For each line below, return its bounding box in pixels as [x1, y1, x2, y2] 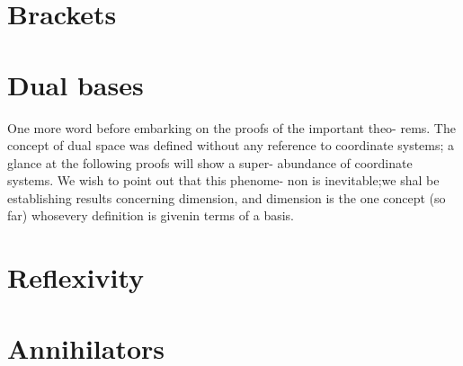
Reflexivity [7, 259, 145, 296]
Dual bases [7, 66, 144, 103]
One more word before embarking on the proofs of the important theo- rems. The [7, 118, 456, 137]
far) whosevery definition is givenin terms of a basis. [7, 206, 295, 225]
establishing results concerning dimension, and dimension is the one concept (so [7, 188, 446, 207]
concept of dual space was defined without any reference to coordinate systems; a [7, 136, 455, 155]
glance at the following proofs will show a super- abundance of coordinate [7, 153, 413, 172]
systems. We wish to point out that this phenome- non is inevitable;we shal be [7, 171, 440, 190]
